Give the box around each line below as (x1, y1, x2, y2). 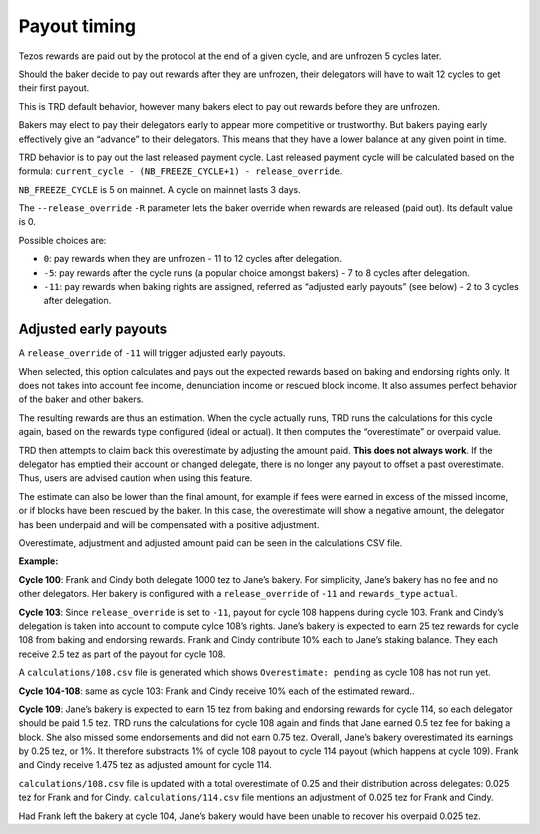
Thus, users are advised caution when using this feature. (18, 472, 253, 484)
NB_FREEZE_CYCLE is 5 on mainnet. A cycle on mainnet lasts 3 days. (18, 183, 301, 195)
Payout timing (18, 15, 137, 37)
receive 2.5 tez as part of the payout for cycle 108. (18, 648, 226, 660)
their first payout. (18, 82, 90, 94)
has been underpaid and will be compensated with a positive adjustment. (18, 518, 320, 530)
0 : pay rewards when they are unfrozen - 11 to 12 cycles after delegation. (43, 253, 342, 265)
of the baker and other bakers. (18, 393, 144, 405)
